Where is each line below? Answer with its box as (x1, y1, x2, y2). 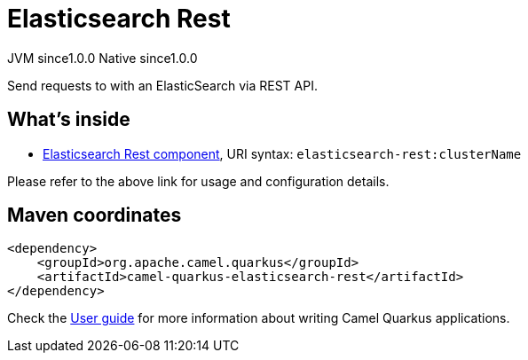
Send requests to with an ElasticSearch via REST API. (7, 77, 318, 93)
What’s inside (7, 108, 130, 131)
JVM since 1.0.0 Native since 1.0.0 (7, 50, 198, 66)
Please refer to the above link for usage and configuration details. (7, 173, 390, 189)
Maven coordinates (7, 204, 182, 227)
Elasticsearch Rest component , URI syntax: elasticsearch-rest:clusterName (43, 145, 522, 161)
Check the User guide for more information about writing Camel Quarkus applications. (7, 310, 510, 326)
